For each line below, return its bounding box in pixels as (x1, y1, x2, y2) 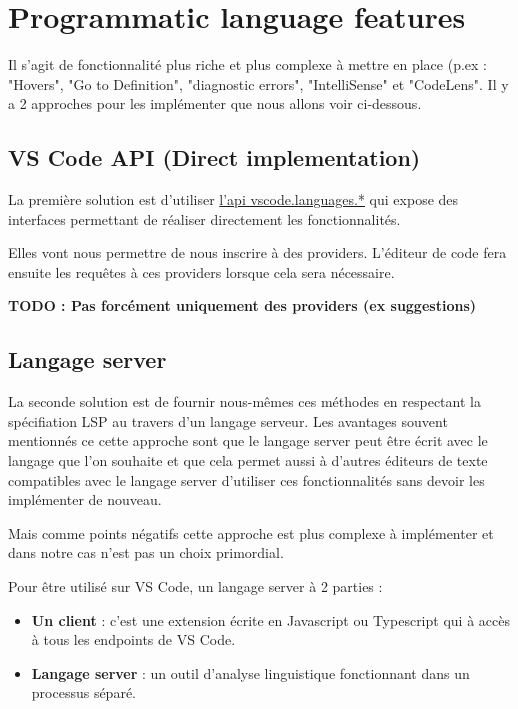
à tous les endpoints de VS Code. (31, 629, 236, 650)
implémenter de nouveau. (8, 489, 162, 510)
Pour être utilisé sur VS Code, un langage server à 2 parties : (8, 576, 383, 597)
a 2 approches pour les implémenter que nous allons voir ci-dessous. (8, 93, 422, 114)
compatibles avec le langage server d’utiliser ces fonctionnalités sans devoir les (8, 469, 485, 490)
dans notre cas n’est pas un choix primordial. (8, 542, 284, 563)
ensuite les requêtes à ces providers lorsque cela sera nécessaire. (8, 261, 395, 282)
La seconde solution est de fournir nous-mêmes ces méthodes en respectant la (8, 391, 481, 412)
